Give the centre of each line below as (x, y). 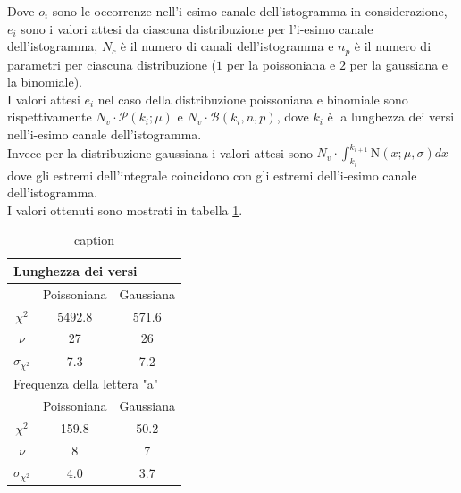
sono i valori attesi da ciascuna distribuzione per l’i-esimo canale (197, 28)
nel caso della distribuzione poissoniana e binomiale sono (253, 99)
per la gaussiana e (399, 64)
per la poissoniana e (281, 64)
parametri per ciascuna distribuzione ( (112, 64)
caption (94, 240)
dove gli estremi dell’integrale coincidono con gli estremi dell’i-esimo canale (212, 175)
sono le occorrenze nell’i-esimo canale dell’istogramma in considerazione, (250, 11)
